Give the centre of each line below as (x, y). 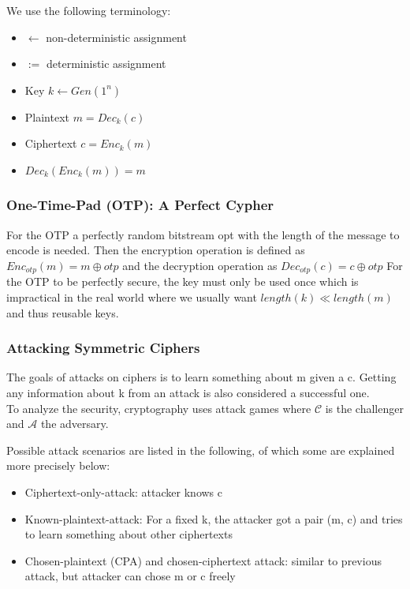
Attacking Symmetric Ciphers (103, 348)
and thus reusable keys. (63, 312)
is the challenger (364, 408)
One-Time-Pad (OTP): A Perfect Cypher (140, 205)
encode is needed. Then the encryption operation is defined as (156, 250)
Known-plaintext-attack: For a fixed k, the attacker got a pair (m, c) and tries (214, 518)
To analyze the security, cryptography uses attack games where (159, 408)
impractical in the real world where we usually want (132, 297)
